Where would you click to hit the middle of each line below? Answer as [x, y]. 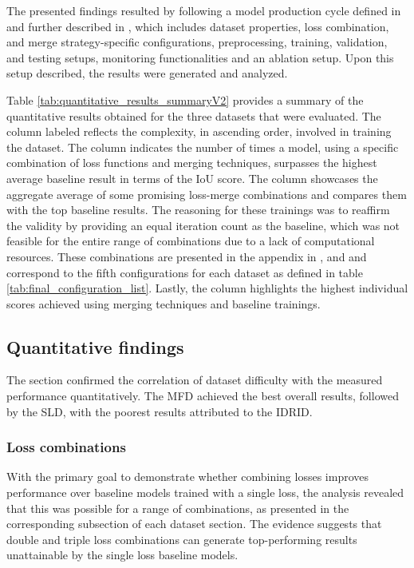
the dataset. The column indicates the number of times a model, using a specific [203, 147]
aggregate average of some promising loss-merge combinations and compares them [207, 194]
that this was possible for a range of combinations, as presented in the [178, 508]
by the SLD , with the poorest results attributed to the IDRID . [160, 411]
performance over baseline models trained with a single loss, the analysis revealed [205, 493]
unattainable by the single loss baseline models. [122, 555]
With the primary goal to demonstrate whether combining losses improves [188, 477]
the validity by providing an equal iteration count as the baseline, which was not [203, 225]
